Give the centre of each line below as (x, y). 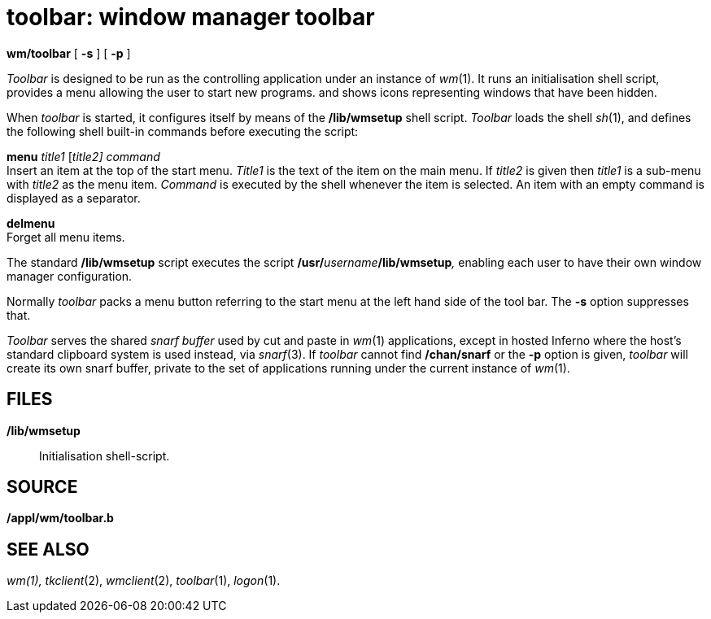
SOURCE (42, 487)
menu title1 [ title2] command (83, 156)
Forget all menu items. (66, 237)
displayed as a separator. (74, 198)
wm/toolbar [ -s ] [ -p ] (69, 53)
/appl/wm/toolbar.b (60, 518)
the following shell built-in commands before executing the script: (183, 131)
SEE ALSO (48, 549)
